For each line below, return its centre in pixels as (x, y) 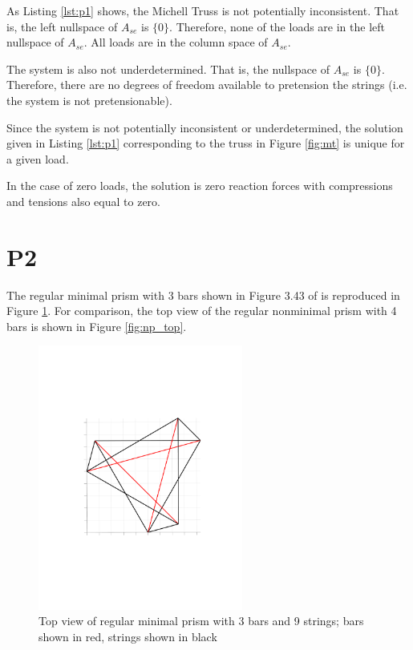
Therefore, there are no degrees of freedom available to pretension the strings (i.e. (207, 85)
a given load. (38, 158)
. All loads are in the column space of (176, 42)
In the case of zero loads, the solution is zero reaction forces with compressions (200, 186)
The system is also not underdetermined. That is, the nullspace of (168, 69)
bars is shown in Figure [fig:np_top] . (97, 326)
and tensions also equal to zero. (83, 201)
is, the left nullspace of (62, 26)
